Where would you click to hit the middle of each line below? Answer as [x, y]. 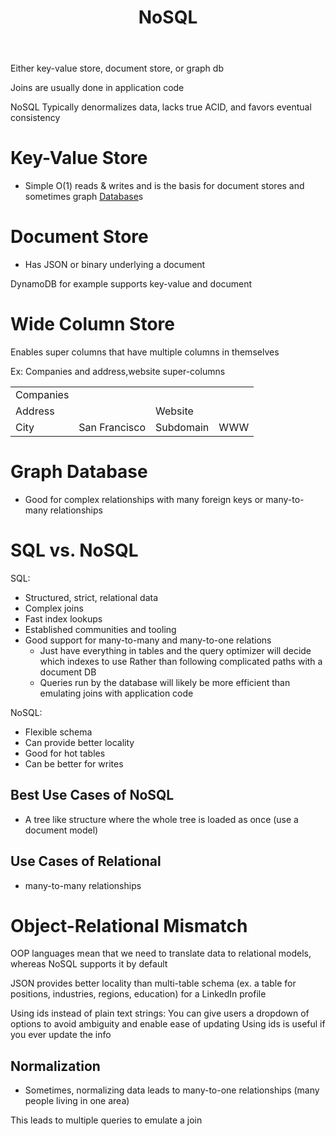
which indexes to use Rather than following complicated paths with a [181, 661]
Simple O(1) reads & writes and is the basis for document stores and [164, 186]
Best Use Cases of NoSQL [92, 795]
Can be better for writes [74, 763]
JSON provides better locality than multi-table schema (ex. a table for [153, 983]
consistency [35, 118]
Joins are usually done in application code [97, 88]
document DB [68, 672]
